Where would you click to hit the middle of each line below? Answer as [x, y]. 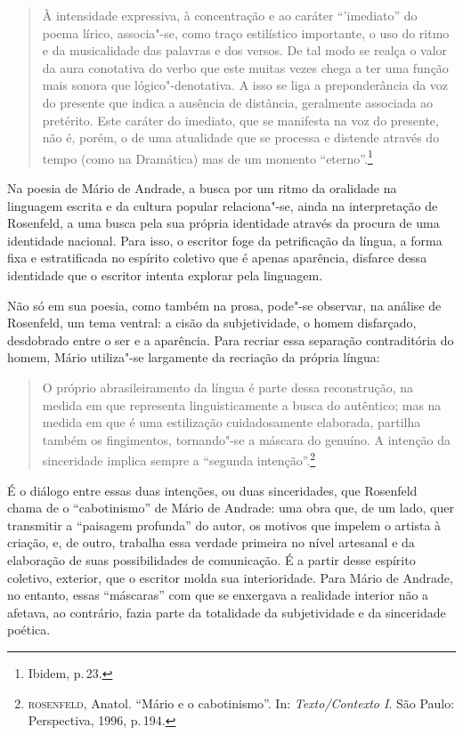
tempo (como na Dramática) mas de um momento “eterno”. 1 [207, 157]
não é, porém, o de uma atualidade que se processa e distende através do [241, 137]
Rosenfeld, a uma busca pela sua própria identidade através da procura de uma [223, 223]
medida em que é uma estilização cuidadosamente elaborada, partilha [231, 422]
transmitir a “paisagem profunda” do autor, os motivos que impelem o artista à [224, 525]
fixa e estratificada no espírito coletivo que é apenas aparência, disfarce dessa [217, 258]
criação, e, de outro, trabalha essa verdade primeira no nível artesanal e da [211, 542]
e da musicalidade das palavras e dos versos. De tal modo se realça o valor [245, 50]
